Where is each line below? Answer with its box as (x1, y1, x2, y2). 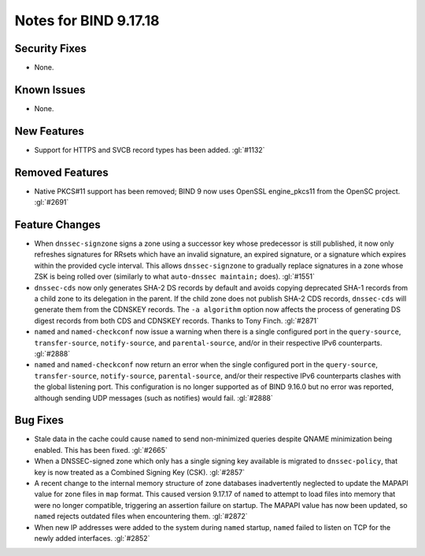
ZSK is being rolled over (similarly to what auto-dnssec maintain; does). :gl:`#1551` (34, 272, 315, 281)
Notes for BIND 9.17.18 (14, 12, 160, 29)
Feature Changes (14, 217, 102, 232)
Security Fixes (14, 42, 87, 55)
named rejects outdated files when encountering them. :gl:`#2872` (34, 512, 248, 521)
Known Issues (14, 83, 86, 96)
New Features (14, 124, 84, 138)
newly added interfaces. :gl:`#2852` (34, 533, 150, 543)
